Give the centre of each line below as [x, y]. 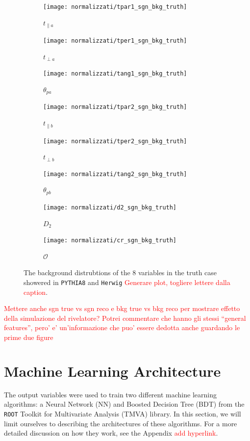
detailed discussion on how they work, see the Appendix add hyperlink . [111, 433]
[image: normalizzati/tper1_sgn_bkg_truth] [115, 41]
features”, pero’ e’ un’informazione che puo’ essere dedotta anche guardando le [122, 327]
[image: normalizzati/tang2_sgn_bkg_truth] [115, 174]
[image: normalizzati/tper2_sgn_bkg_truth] [115, 141]
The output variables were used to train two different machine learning [110, 394]
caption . [36, 292]
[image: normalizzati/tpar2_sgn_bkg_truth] [115, 107]
